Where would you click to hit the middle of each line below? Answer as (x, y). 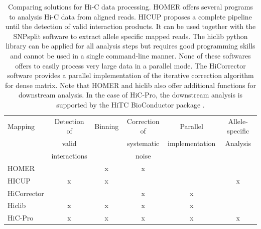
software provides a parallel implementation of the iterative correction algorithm (130, 75)
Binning (107, 126)
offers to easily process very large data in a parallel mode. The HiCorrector (130, 65)
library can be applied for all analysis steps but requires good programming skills (130, 46)
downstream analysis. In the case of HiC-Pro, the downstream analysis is (130, 95)
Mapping (21, 126)
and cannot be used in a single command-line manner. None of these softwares (130, 55)
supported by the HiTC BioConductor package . (130, 104)
